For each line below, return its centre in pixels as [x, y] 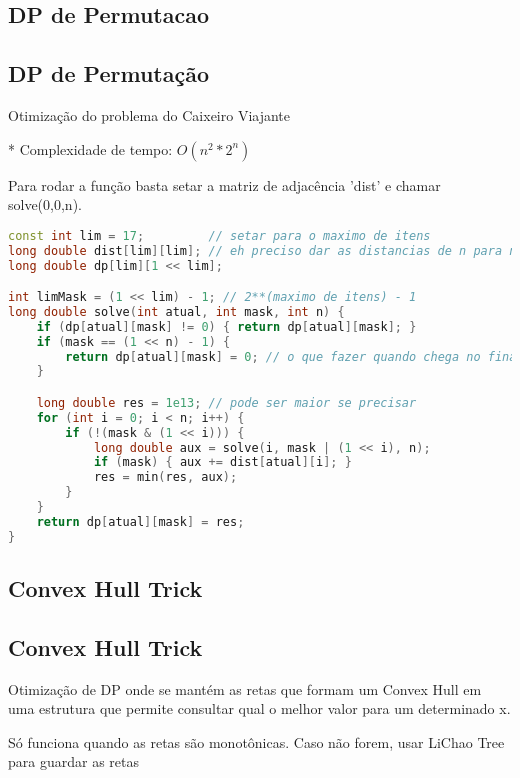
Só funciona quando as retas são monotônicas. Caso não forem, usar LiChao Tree [256, 741]
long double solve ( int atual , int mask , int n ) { [176, 311]
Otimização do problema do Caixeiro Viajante [149, 114]
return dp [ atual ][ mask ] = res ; [140, 521]
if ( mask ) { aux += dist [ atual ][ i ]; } [222, 462]
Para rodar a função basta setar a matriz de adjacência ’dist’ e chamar [224, 184]
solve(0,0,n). [45, 204]
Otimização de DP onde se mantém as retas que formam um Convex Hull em [245, 688]
